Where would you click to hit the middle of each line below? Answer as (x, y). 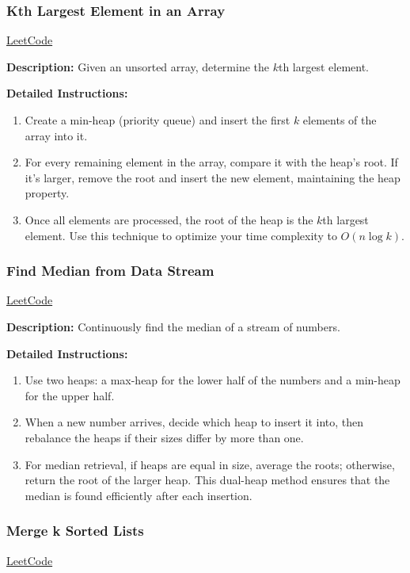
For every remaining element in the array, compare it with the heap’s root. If (211, 162)
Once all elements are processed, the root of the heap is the (169, 219)
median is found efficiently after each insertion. (139, 495)
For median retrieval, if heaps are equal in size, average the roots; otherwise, (210, 464)
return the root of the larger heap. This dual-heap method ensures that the (207, 480)
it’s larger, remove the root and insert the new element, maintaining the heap (213, 177)
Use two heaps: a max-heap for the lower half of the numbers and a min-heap (213, 380)
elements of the (340, 120)
